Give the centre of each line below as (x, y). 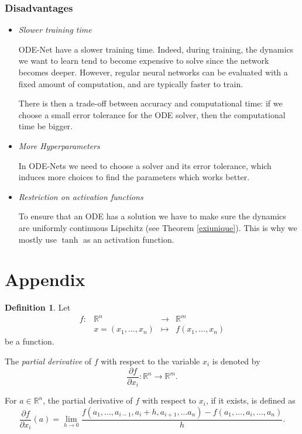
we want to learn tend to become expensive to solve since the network (144, 61)
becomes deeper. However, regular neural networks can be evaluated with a (153, 72)
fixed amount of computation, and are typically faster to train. (131, 83)
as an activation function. (128, 239)
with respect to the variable (150, 361)
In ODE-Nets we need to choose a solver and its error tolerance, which (145, 165)
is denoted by (236, 361)
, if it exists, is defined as (250, 400)
